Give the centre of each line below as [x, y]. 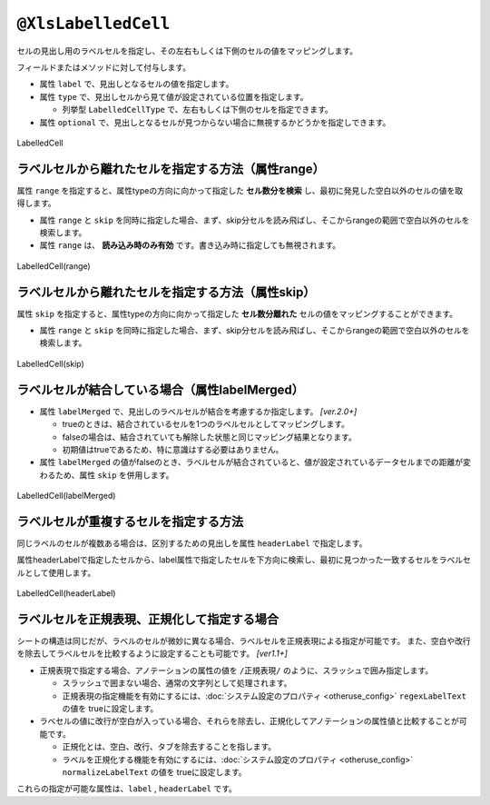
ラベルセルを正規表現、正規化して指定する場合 [148, 619]
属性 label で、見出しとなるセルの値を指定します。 [137, 84]
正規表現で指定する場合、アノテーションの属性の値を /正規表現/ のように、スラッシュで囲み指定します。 [236, 670]
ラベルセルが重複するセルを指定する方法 [130, 521]
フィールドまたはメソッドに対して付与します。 [103, 67]
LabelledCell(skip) [51, 363]
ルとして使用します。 [56, 572]
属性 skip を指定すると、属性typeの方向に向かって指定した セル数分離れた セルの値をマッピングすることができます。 [237, 313]
